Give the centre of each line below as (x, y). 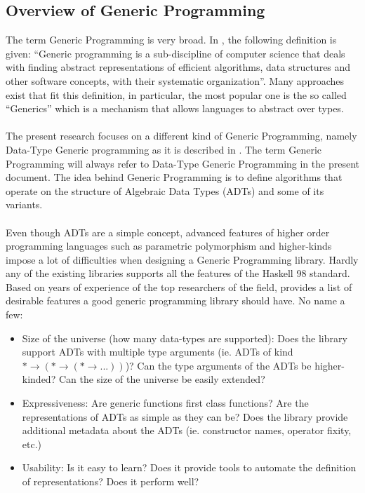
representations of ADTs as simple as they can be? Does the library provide (185, 416)
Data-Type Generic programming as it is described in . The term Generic (164, 149)
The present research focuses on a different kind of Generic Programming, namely (181, 136)
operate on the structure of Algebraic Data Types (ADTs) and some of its (165, 190)
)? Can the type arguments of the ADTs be (218, 365)
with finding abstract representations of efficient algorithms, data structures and (178, 67)
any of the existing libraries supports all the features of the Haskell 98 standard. (178, 273)
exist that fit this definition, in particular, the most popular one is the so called (176, 94)
